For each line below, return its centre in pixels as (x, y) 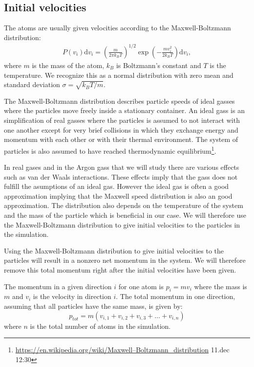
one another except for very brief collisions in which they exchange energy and (121, 129)
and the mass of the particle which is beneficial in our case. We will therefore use (125, 215)
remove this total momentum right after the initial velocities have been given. (120, 270)
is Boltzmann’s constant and (159, 65)
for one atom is (141, 286)
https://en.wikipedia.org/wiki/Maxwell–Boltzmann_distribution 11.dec (122, 350)
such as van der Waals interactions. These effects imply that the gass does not (121, 176)
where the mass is (221, 286)
